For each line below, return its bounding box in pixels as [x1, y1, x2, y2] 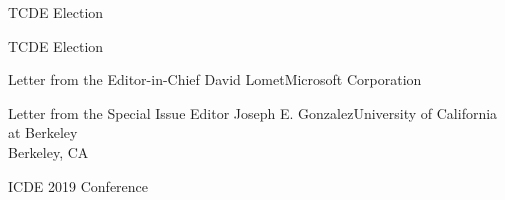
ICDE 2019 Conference [8, 175, 149, 196]
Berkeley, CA [8, 141, 89, 162]
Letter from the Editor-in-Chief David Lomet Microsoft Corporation [8, 69, 422, 90]
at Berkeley [8, 122, 78, 143]
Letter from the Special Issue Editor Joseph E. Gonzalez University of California [8, 102, 498, 123]
